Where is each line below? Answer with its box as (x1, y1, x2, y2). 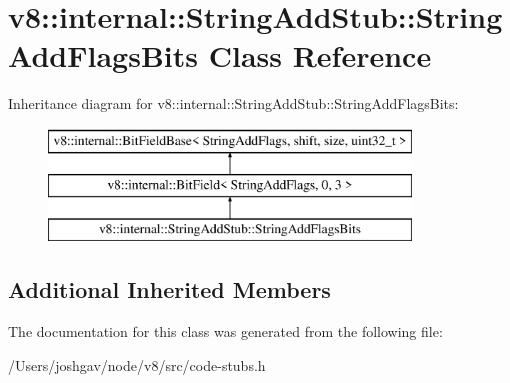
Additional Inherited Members (8, 274, 331, 305)
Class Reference (208, 35, 432, 76)
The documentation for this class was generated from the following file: (8, 321, 443, 342)
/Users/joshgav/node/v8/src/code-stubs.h (8, 354, 266, 375)
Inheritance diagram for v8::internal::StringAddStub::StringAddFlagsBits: (8, 93, 459, 114)
